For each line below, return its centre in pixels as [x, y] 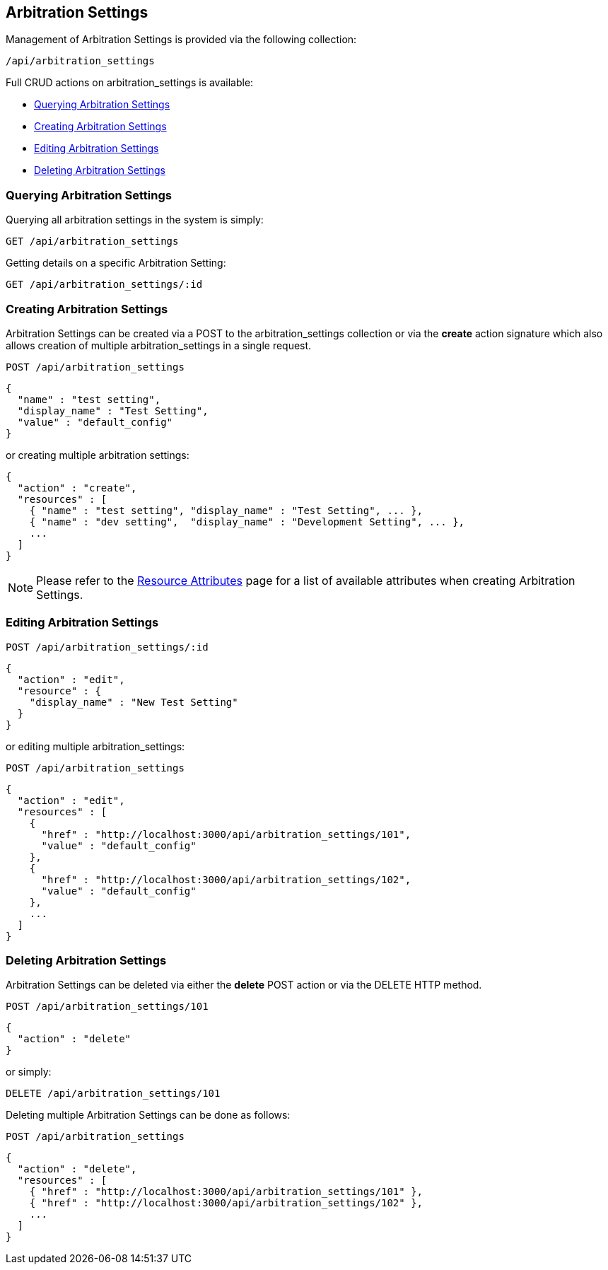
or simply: [29, 1072]
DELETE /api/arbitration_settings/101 [113, 1094]
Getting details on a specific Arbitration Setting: [116, 263]
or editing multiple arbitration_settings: [95, 746]
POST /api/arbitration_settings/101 [107, 1007]
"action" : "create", [77, 488]
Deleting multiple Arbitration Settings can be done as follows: [148, 1115]
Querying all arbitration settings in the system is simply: [135, 220]
